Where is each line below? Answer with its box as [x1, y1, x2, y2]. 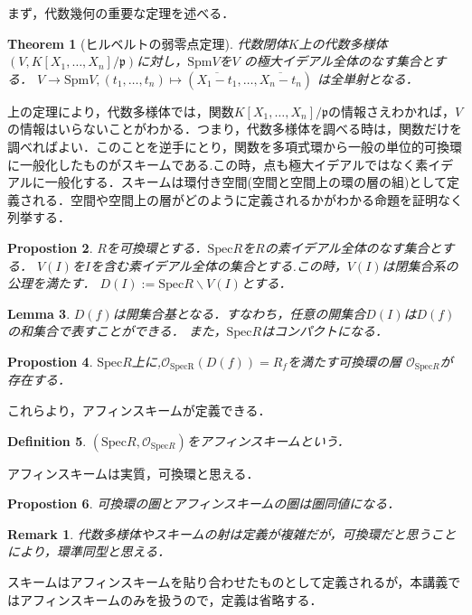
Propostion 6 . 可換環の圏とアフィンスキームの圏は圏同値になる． [7, 494, 401, 513]
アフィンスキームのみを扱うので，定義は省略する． [19, 590, 323, 609]
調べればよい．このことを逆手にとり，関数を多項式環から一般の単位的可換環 [7, 136, 463, 155]
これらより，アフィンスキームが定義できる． [7, 400, 271, 419]
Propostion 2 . [7, 238, 93, 256]
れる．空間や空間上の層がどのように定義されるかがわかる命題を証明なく [32, 190, 463, 209]
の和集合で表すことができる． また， [7, 321, 227, 340]
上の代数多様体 [298, 33, 388, 52]
